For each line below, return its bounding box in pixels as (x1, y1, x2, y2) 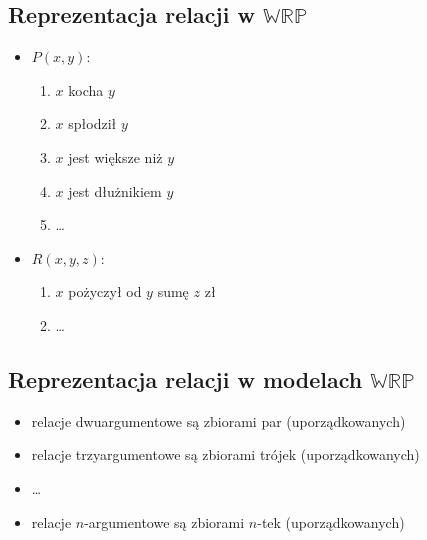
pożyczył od (68, 281, 142, 302)
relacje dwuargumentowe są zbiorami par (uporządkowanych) (31, 410, 406, 431)
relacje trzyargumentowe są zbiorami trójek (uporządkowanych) (31, 444, 420, 465)
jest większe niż (68, 146, 163, 167)
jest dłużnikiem (68, 180, 162, 201)
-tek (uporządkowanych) (257, 511, 405, 532)
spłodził (68, 113, 117, 134)
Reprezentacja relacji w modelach (8, 363, 363, 394)
